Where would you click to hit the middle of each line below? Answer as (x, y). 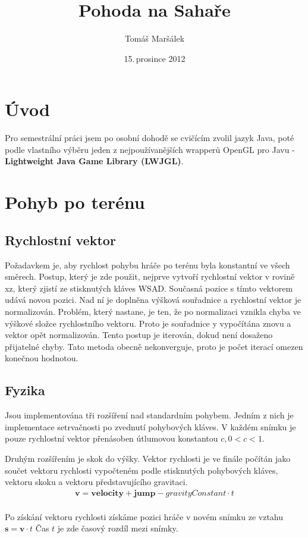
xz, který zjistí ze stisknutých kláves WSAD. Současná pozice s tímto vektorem (149, 288)
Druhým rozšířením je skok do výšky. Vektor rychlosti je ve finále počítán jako (148, 458)
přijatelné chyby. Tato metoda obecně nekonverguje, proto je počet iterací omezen (154, 346)
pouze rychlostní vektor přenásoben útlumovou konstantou (111, 438)
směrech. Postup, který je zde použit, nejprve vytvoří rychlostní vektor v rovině (150, 276)
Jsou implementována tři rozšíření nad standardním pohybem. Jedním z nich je (149, 415)
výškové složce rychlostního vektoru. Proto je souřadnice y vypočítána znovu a (148, 323)
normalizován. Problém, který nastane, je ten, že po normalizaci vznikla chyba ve (153, 311)
